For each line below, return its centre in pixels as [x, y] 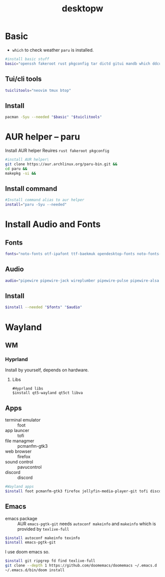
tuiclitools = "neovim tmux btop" [38, 90]
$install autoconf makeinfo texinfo [42, 538]
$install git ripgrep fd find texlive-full [50, 561]
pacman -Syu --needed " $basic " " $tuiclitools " [54, 117]
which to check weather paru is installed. [53, 50]
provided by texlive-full [43, 529]
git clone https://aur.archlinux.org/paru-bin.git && [61, 164]
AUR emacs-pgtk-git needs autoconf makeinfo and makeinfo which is [87, 524]
